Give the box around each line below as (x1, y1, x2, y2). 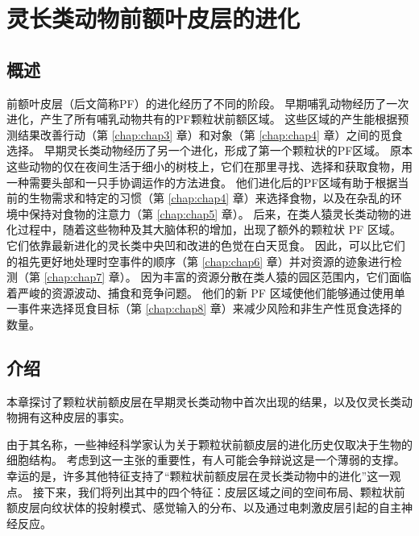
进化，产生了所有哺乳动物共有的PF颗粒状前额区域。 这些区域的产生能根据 (6, 110, 398, 127)
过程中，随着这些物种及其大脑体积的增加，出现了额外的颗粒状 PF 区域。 (17, 221, 401, 238)
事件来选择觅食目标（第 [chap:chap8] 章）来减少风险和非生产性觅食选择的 (17, 300, 402, 317)
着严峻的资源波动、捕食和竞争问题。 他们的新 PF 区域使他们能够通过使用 (6, 284, 394, 301)
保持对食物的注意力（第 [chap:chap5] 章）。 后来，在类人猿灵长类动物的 (28, 205, 400, 222)
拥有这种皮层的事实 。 (17, 409, 131, 426)
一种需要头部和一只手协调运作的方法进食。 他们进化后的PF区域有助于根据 (6, 173, 398, 190)
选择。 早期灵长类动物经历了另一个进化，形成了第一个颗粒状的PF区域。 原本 (6, 142, 413, 159)
